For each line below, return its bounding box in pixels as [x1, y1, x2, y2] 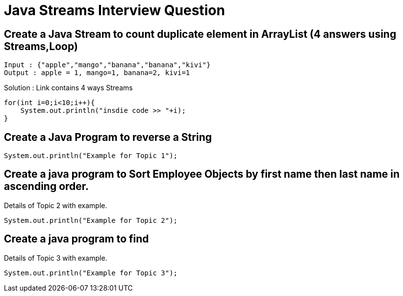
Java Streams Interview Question [4, 2, 225, 19]
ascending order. [4, 180, 89, 193]
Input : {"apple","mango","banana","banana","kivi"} [4, 61, 211, 69]
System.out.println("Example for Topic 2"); [4, 216, 178, 224]
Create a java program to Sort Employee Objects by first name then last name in [4, 168, 400, 181]
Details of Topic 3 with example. [4, 253, 107, 262]
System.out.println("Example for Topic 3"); [4, 269, 178, 277]
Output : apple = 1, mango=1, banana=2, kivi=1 [4, 69, 190, 77]
